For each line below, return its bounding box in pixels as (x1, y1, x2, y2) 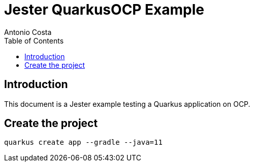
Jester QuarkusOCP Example (4, 1, 205, 18)
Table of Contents (4, 36, 64, 45)
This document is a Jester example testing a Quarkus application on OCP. (4, 99, 250, 108)
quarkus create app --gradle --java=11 (4, 138, 163, 147)
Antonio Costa (4, 27, 52, 36)
